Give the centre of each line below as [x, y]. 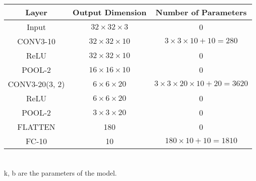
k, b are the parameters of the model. [61, 173]
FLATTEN [36, 127]
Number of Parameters [201, 12]
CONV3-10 [36, 41]
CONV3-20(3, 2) [36, 84]
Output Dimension [110, 12]
